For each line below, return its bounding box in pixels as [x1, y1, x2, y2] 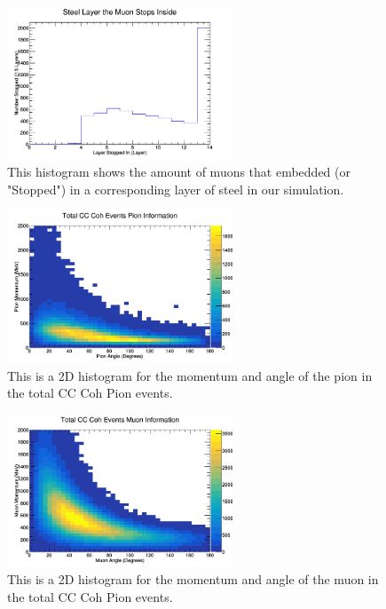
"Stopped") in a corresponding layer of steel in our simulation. [7, 179, 344, 198]
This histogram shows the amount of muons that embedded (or [7, 162, 351, 181]
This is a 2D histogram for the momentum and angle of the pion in [7, 366, 373, 384]
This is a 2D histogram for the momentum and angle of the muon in [7, 570, 379, 589]
